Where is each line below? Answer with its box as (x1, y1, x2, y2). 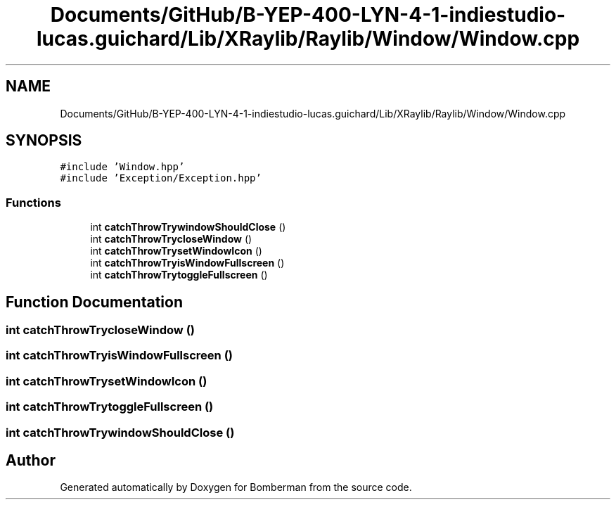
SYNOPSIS (6, 132, 82, 150)
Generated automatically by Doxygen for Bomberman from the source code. (60, 481, 412, 494)
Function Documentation (6, 293, 183, 311)
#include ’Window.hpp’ (60, 161, 185, 173)
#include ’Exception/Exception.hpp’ (60, 172, 262, 184)
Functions (6, 195, 61, 210)
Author (6, 451, 56, 469)
